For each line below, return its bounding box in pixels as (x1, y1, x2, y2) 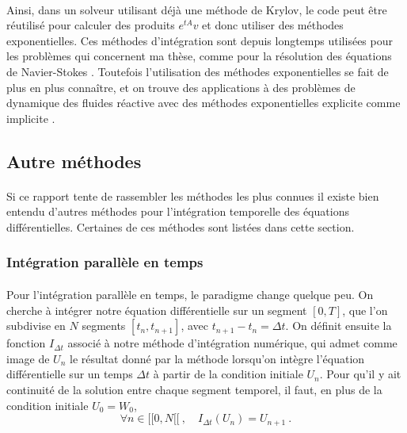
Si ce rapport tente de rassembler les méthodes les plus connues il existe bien (6, 187, 379, 204)
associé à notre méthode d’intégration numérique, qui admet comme (67, 335, 397, 351)
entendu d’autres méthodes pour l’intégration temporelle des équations (6, 203, 349, 220)
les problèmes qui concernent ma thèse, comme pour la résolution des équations (6, 48, 392, 64)
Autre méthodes (6, 148, 142, 173)
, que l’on (342, 301, 388, 318)
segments (82, 317, 126, 334)
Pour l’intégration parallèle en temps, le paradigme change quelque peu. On (6, 285, 374, 302)
